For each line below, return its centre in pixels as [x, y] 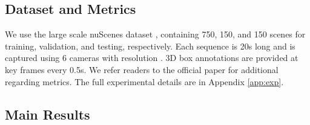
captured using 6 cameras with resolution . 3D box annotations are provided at [152, 58]
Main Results [48, 114]
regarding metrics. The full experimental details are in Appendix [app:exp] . [144, 81]
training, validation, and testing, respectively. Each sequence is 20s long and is [150, 46]
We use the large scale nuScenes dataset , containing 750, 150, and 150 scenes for [155, 34]
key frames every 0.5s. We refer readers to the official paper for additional [142, 69]
